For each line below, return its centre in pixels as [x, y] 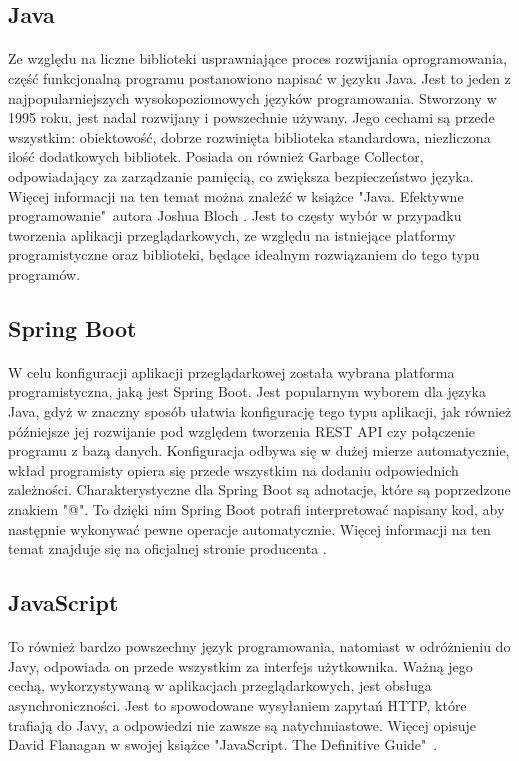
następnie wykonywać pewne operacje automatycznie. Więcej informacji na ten [249, 528]
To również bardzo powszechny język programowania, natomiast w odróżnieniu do [259, 646]
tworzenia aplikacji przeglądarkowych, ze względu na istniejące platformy [232, 234]
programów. [44, 273]
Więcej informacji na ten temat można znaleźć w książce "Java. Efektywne [236, 195]
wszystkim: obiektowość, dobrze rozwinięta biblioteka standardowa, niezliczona [249, 136]
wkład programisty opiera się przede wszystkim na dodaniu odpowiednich [233, 469]
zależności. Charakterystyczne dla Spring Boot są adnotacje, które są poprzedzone [259, 489]
